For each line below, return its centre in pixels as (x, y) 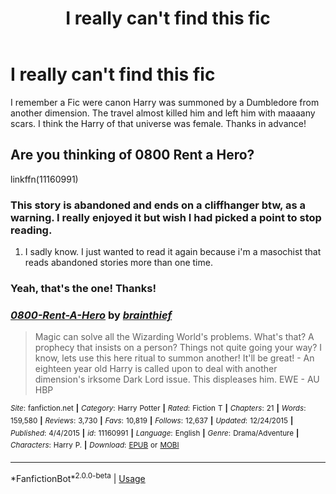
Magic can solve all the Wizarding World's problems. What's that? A (174, 337)
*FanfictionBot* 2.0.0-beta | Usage (78, 477)
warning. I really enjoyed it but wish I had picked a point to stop (166, 217)
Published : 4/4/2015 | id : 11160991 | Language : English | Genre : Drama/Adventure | (155, 433)
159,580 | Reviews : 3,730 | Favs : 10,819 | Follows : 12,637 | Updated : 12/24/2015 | (152, 420)
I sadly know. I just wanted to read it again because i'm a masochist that (173, 252)
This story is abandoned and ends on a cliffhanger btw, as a (158, 205)
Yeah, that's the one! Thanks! (83, 288)
